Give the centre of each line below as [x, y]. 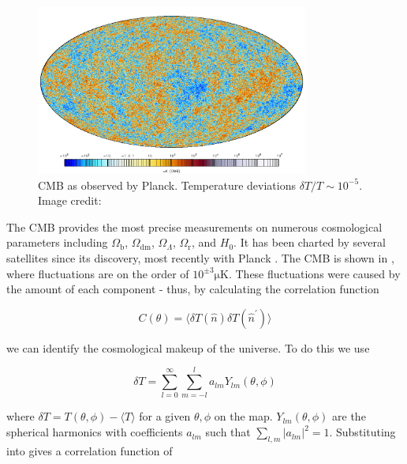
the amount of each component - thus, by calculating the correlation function [193, 289]
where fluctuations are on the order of [98, 273]
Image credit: [70, 200]
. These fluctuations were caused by [314, 273]
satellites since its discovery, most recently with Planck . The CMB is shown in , [200, 257]
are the [349, 416]
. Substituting [362, 432]
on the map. [243, 416]
